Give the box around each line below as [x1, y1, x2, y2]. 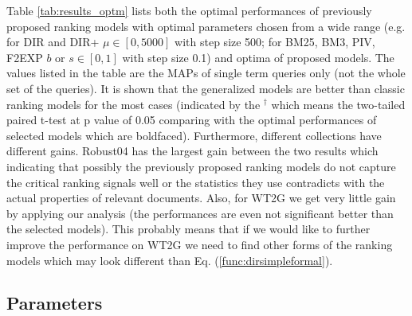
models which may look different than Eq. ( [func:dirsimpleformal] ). [6, 252, 333, 268]
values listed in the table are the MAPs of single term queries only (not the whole [6, 64, 406, 81]
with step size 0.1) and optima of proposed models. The [122, 49, 394, 65]
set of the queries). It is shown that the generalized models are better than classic [6, 80, 405, 96]
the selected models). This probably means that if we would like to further [6, 220, 371, 237]
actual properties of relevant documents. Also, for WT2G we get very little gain [6, 189, 396, 206]
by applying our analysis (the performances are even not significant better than [6, 205, 394, 221]
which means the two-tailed [271, 96, 406, 112]
